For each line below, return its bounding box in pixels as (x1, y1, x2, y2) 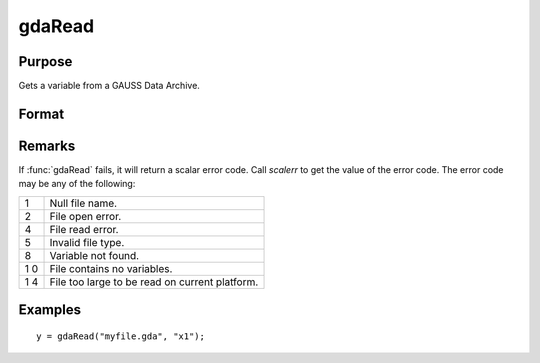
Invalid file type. (49, 235, 125, 249)
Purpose (18, 53, 73, 70)
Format (18, 105, 65, 122)
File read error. (49, 222, 119, 236)
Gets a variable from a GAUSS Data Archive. (18, 80, 200, 92)
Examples (18, 301, 82, 319)
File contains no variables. (49, 261, 173, 275)
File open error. (49, 209, 122, 223)
